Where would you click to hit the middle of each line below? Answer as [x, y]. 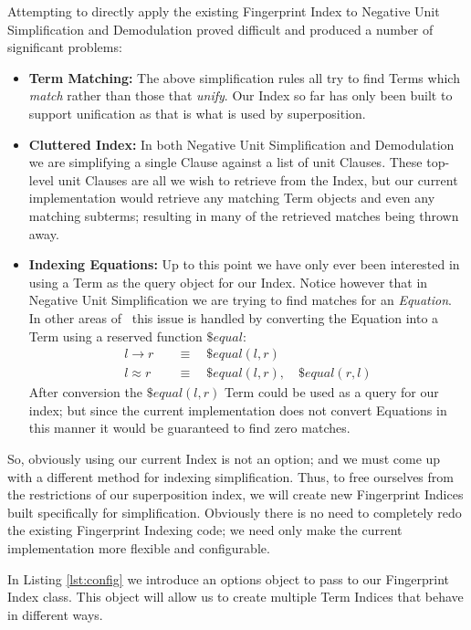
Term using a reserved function [115, 336]
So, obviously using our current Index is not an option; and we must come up [224, 458]
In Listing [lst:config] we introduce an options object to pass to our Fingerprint [228, 578]
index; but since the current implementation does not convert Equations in [238, 409]
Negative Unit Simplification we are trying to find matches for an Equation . [240, 300]
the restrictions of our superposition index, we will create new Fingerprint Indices [235, 494]
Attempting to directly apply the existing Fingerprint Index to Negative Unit [224, 11]
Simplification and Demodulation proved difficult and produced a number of [220, 29]
